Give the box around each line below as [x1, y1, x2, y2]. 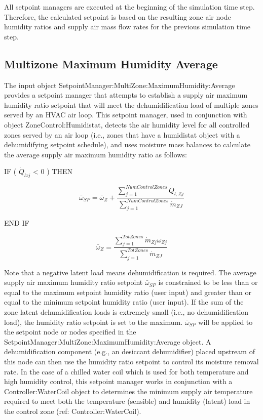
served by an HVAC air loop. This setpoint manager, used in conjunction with [4, 109, 247, 120]
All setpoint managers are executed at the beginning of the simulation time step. [4, 2, 255, 12]
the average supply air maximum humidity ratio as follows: [4, 149, 187, 159]
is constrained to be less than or [158, 277, 258, 287]
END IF [4, 217, 29, 228]
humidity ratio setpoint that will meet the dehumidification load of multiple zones [4, 99, 258, 110]
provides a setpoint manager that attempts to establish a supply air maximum [4, 90, 248, 100]
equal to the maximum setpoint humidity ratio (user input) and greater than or [4, 286, 252, 297]
